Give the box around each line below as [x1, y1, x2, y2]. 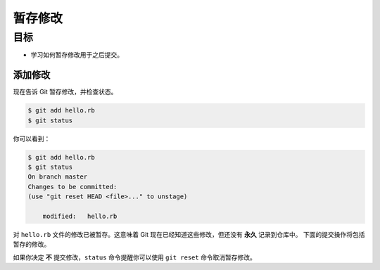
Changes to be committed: [27, 183, 118, 191]
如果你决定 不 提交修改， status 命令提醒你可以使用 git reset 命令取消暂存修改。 [13, 253, 257, 262]
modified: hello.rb [42, 212, 118, 220]
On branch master [27, 173, 88, 181]
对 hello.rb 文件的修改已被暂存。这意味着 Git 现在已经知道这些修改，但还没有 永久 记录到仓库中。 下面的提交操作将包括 [13, 230, 365, 238]
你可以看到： [13, 134, 51, 143]
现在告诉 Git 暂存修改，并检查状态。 [13, 88, 118, 96]
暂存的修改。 [13, 240, 51, 249]
